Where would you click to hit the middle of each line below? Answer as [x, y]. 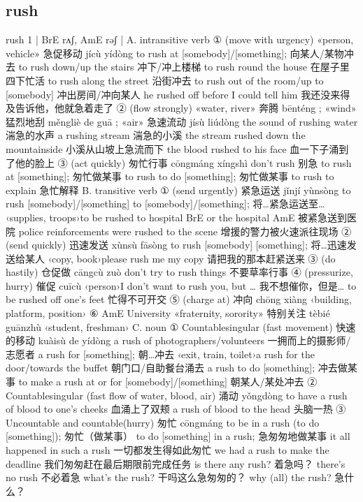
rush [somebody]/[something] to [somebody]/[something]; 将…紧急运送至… [165, 204]
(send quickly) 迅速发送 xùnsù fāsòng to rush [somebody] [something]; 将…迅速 [176, 245]
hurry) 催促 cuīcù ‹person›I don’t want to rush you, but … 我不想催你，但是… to [181, 285]
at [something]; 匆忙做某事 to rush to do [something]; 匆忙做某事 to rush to [170, 176]
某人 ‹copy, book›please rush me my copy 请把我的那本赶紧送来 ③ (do [180, 258]
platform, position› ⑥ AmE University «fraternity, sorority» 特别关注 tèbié [168, 313]
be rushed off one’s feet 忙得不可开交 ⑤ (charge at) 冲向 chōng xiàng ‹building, [179, 299]
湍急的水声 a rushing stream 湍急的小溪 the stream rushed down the [156, 135]
